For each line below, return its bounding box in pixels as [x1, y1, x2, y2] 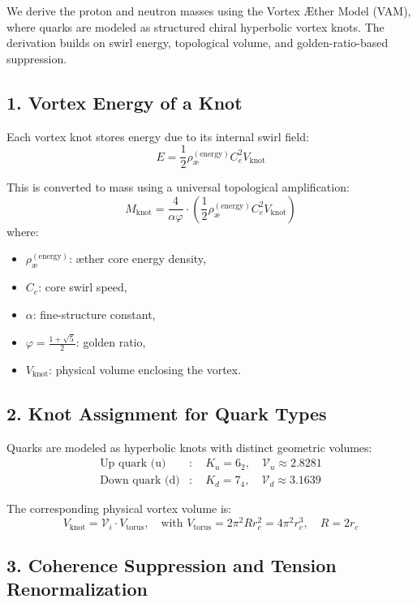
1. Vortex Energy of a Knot [6, 89, 243, 114]
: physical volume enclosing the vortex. [49, 360, 242, 377]
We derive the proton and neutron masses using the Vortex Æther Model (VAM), [6, 2, 411, 19]
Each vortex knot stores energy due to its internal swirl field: [6, 127, 309, 144]
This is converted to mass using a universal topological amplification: [6, 179, 350, 196]
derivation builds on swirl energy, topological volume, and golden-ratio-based [6, 34, 389, 51]
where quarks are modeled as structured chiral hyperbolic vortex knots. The [6, 18, 385, 35]
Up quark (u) [100, 458, 166, 470]
